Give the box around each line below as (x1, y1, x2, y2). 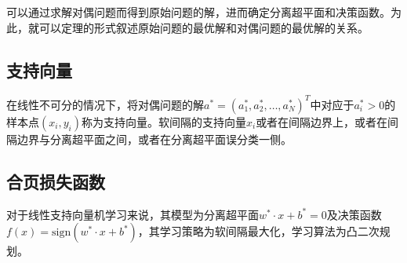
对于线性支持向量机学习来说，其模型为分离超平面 (6, 206, 259, 222)
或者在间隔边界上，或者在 (256, 113, 388, 130)
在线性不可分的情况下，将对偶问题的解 (6, 96, 204, 112)
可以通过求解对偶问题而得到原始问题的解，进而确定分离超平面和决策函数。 (6, 4, 391, 20)
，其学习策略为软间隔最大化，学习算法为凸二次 (137, 223, 380, 239)
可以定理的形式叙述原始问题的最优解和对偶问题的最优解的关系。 (38, 19, 369, 35)
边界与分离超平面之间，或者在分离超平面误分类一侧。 (16, 130, 292, 147)
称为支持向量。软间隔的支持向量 (81, 113, 246, 130)
